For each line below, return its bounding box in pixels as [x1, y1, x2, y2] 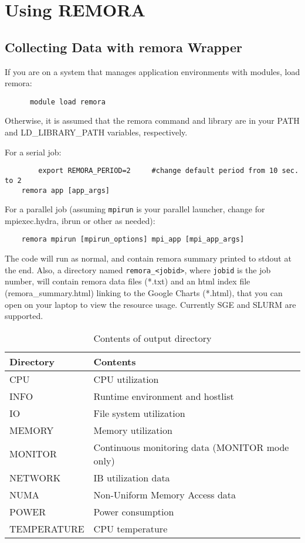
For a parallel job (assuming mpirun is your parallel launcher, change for [5, 203, 265, 215]
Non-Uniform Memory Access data [93, 487, 236, 501]
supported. [5, 310, 43, 322]
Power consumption [93, 504, 174, 518]
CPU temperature [93, 521, 168, 535]
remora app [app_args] [21, 186, 110, 195]
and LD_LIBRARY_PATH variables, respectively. [5, 126, 188, 138]
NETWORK [9, 470, 61, 484]
